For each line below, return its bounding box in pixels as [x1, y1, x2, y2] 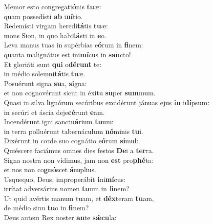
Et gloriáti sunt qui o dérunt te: [4, 59, 102, 69]
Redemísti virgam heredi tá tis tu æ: [4, 21, 108, 31]
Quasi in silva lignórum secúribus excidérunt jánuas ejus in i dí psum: [4, 97, 210, 107]
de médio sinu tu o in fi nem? [4, 202, 89, 213]
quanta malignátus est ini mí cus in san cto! [4, 49, 131, 59]
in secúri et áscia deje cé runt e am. [4, 107, 105, 117]
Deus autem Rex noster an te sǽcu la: [4, 212, 117, 223]
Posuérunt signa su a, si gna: [4, 78, 87, 88]
